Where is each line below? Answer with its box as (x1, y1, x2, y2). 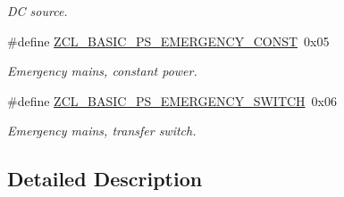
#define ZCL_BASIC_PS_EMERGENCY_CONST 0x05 (7, 31, 330, 50)
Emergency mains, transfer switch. (7, 121, 197, 140)
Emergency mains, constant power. (7, 62, 197, 80)
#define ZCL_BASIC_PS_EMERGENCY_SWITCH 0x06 (7, 91, 337, 110)
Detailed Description (7, 165, 203, 193)
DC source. (7, 2, 68, 20)
